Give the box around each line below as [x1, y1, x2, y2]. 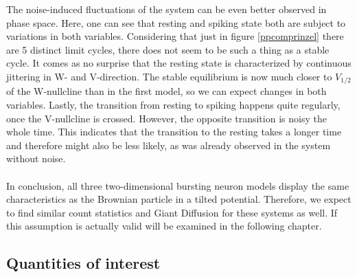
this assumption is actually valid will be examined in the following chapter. [6, 219, 322, 233]
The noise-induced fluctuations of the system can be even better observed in [6, 2, 327, 16]
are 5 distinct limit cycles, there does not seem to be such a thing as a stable [6, 42, 330, 56]
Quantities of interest [6, 252, 161, 274]
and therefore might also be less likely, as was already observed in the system [6, 137, 331, 152]
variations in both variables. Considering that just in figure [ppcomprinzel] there [6, 29, 344, 43]
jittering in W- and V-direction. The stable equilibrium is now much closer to [6, 69, 332, 83]
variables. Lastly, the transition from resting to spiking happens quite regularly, [6, 98, 341, 112]
